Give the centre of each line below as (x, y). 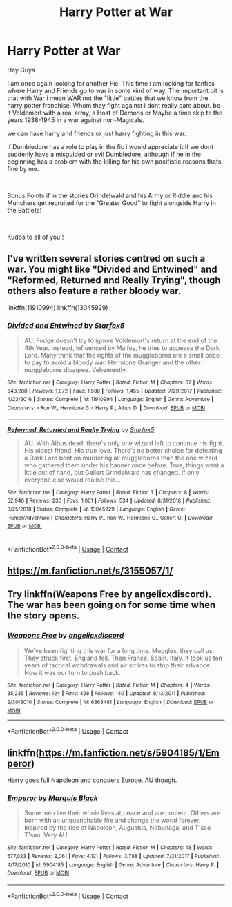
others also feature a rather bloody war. (94, 291)
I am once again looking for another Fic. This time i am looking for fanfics (111, 83)
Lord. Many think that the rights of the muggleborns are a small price (122, 355)
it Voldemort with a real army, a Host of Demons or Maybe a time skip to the (115, 113)
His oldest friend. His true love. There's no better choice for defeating (123, 450)
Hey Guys (21, 70)
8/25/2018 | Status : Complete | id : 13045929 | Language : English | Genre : (96, 509)
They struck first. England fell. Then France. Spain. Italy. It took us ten (123, 658)
